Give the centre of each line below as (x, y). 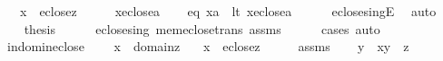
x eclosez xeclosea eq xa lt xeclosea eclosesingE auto (228, 11)
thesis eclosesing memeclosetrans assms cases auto (202, 28)
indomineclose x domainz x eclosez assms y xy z (208, 46)
